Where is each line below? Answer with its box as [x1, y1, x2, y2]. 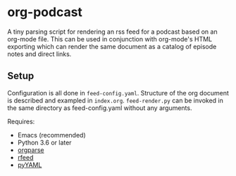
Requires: [7, 117, 35, 126]
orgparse [17, 145, 44, 154]
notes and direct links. [7, 50, 72, 58]
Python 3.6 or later [17, 138, 72, 147]
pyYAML [17, 161, 42, 169]
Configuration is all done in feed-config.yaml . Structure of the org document [7, 88, 229, 97]
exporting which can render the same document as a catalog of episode [7, 42, 217, 50]
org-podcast [7, 4, 83, 20]
